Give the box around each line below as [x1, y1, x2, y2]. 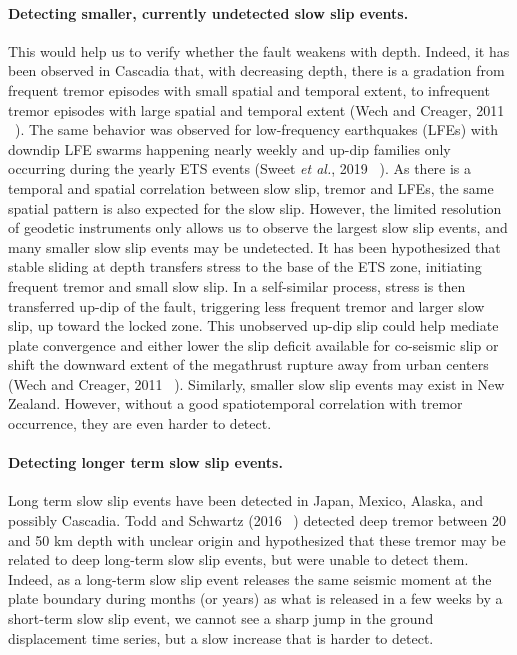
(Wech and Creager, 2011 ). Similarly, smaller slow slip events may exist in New [8, 373, 505, 394]
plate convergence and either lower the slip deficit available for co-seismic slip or [8, 334, 499, 355]
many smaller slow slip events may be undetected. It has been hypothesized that [8, 236, 501, 257]
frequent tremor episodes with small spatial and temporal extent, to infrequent [8, 79, 490, 100]
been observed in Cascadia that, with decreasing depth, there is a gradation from [8, 60, 505, 81]
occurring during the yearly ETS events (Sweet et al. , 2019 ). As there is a [8, 158, 472, 179]
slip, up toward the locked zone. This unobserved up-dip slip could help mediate [8, 315, 499, 336]
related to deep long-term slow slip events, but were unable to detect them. [8, 549, 469, 570]
